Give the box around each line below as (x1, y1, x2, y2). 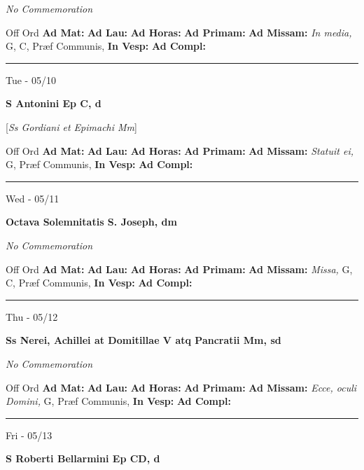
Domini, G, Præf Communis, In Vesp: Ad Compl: (6, 394, 231, 408)
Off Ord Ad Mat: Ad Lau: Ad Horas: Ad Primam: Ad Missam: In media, (6, 25, 352, 39)
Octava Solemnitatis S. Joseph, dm (6, 214, 177, 229)
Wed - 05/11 (6, 191, 59, 205)
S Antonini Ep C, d (6, 96, 101, 111)
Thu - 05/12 (6, 309, 58, 324)
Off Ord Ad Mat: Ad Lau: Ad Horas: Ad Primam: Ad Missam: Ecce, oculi (6, 380, 357, 394)
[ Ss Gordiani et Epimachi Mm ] (6, 119, 137, 134)
